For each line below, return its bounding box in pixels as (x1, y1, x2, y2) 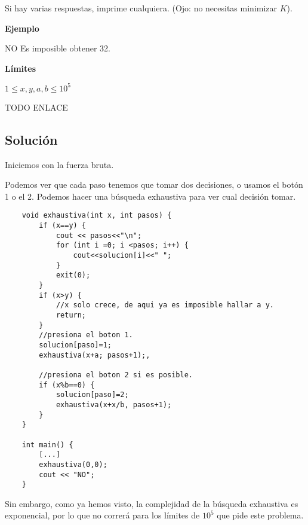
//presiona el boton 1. (39, 331, 133, 340)
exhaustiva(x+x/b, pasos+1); (56, 400, 172, 409)
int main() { (21, 440, 73, 449)
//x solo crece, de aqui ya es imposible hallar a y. (56, 301, 275, 310)
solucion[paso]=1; (39, 340, 112, 349)
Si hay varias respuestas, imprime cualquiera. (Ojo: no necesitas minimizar (5, 2, 278, 14)
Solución (5, 130, 58, 148)
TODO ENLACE (5, 100, 68, 113)
